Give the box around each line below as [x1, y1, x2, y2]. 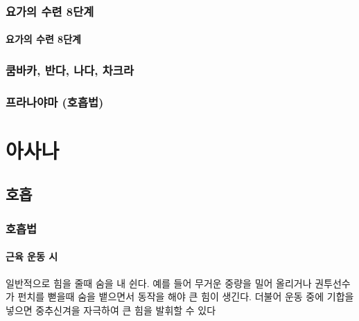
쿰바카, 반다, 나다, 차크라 [6, 61, 134, 78]
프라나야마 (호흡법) [6, 93, 104, 110]
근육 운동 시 [6, 249, 58, 264]
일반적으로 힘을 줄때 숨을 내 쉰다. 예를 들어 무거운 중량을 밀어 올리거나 [6, 275, 312, 290]
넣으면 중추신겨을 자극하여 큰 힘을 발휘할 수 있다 [6, 302, 216, 317]
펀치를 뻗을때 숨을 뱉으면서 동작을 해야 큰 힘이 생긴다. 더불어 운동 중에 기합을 [17, 289, 354, 304]
